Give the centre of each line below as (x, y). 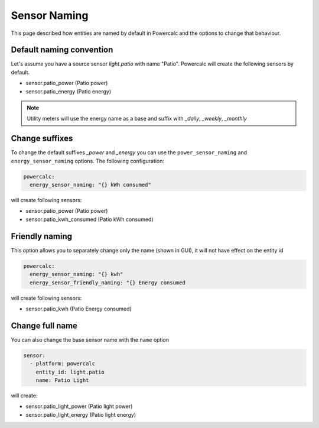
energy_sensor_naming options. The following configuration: (88, 161)
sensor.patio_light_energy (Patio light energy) (81, 414)
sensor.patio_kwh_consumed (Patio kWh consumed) (89, 219)
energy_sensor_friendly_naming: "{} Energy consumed (108, 283)
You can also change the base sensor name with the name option (90, 339)
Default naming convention (62, 50)
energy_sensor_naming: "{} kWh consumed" (91, 185)
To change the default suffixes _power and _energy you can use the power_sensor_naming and (129, 153)
